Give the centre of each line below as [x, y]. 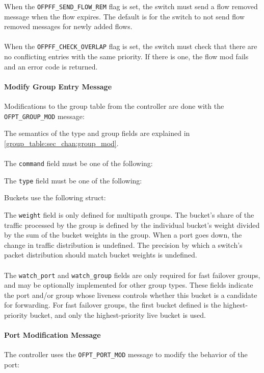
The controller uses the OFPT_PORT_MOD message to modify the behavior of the [126, 354]
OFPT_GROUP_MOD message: [44, 116]
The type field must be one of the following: [73, 180]
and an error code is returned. [51, 66]
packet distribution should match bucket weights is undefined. [101, 255]
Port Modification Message [52, 335]
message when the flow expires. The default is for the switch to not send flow [124, 16]
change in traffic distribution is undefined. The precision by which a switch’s [123, 244]
